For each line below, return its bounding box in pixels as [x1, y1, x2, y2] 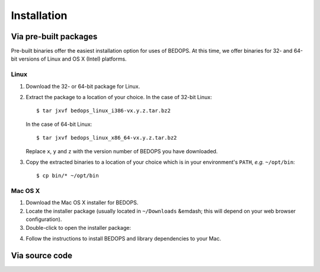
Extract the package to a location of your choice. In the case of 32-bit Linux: [25, 93, 212, 100]
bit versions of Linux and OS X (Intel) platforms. [11, 55, 127, 62]
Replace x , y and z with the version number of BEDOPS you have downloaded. [25, 147, 218, 154]
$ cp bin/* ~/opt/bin [36, 172, 99, 179]
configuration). [25, 216, 62, 223]
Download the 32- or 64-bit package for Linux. [25, 83, 140, 90]
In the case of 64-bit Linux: [25, 121, 92, 128]
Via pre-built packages [11, 31, 98, 42]
